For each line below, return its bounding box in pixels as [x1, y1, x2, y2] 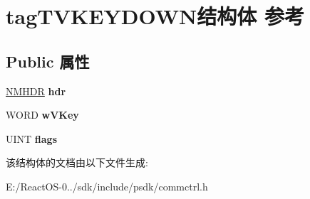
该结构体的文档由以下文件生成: [6, 155, 148, 170]
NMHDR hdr [6, 83, 66, 98]
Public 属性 [6, 50, 90, 72]
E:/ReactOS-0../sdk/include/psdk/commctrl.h [6, 178, 208, 193]
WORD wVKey [6, 107, 79, 122]
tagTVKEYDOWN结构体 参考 [6, 1, 304, 31]
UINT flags [6, 131, 58, 146]
